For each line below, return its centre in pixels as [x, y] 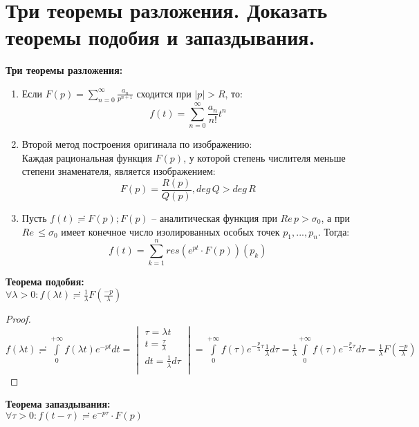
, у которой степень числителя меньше [264, 157]
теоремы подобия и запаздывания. [160, 37]
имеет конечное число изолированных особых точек [170, 231]
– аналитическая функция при [214, 218]
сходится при [164, 93]
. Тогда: [334, 231]
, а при [335, 218]
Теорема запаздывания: [58, 404]
